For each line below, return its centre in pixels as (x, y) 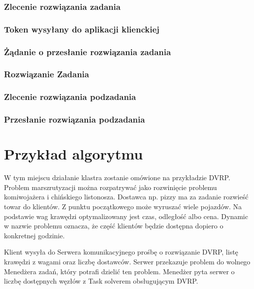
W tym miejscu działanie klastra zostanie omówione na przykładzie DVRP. (117, 177)
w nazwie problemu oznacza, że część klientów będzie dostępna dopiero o (114, 226)
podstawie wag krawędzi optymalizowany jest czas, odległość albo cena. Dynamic (126, 216)
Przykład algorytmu (74, 154)
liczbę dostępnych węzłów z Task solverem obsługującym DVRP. (101, 281)
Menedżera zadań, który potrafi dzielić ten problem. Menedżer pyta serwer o (119, 271)
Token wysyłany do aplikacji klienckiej (82, 29)
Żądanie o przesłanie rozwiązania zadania (88, 51)
